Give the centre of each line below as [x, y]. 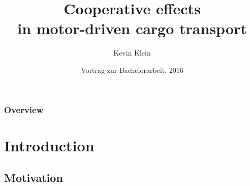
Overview [24, 109]
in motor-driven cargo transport [132, 28]
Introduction [49, 145]
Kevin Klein [132, 53]
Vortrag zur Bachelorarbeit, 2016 [132, 70]
